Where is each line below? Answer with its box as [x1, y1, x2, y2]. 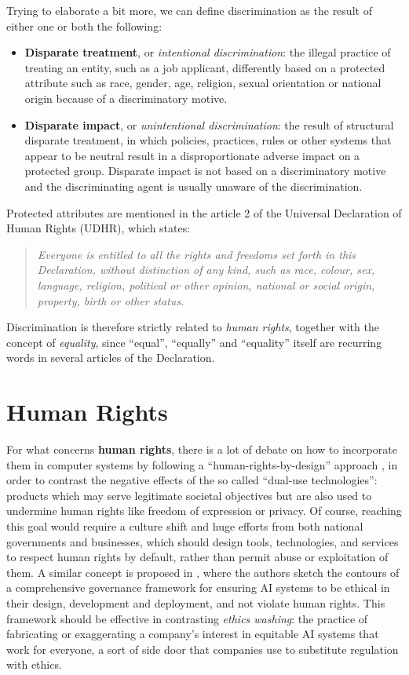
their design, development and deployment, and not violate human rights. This [6, 594, 385, 611]
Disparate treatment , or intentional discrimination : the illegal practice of [24, 44, 391, 60]
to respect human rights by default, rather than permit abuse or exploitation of [6, 549, 389, 565]
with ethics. [6, 656, 62, 673]
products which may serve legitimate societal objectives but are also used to [6, 487, 372, 503]
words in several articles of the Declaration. [6, 349, 215, 366]
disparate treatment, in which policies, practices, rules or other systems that [24, 132, 392, 148]
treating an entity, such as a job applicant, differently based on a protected [24, 59, 385, 75]
